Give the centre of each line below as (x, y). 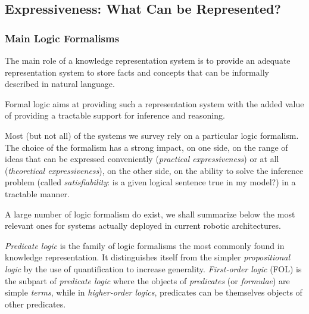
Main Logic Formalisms (62, 38)
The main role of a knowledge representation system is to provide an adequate (148, 60)
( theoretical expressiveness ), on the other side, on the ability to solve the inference (154, 170)
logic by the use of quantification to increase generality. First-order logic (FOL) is (153, 268)
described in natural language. (60, 84)
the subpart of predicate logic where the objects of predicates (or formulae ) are (147, 280)
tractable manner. (37, 193)
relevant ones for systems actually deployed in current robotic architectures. (143, 226)
